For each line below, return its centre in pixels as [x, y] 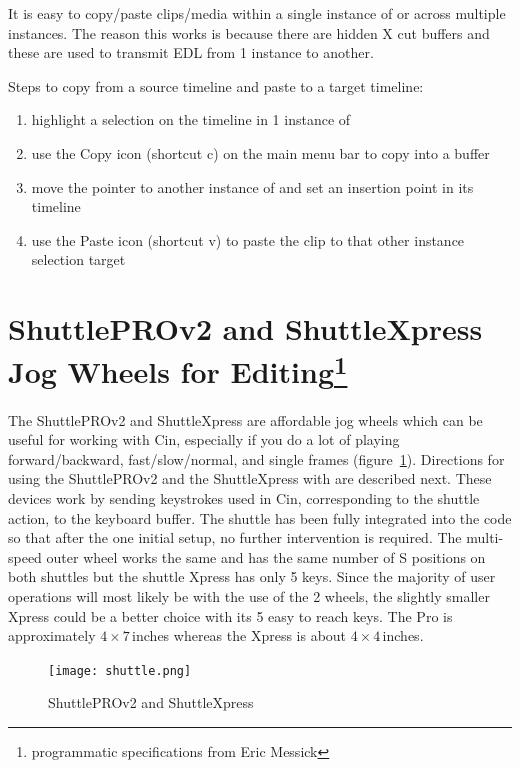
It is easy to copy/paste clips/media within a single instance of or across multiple [257, 13]
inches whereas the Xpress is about [239, 635]
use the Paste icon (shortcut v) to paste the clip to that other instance [248, 239]
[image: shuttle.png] [120, 670]
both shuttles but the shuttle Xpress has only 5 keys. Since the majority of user [252, 576]
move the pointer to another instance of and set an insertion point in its [252, 186]
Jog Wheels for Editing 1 [178, 369]
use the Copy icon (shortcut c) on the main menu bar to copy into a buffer [260, 152]
